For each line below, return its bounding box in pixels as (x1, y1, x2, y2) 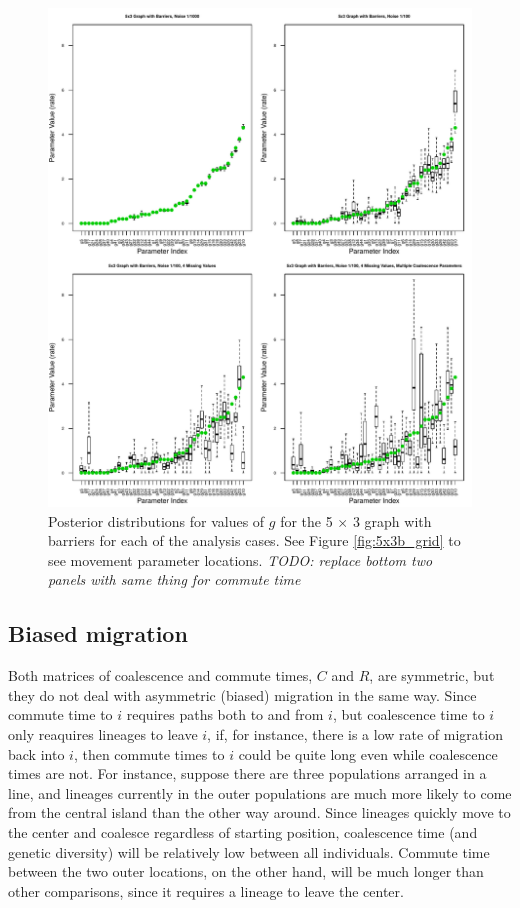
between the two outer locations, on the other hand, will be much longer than (8, 861, 484, 882)
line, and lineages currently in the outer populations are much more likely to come (8, 782, 512, 803)
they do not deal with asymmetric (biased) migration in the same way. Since (8, 684, 477, 705)
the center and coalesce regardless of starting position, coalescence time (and (8, 821, 478, 842)
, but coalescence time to (332, 704, 485, 725)
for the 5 (280, 510, 333, 531)
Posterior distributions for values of (48, 510, 265, 531)
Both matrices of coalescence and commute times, (8, 665, 313, 686)
